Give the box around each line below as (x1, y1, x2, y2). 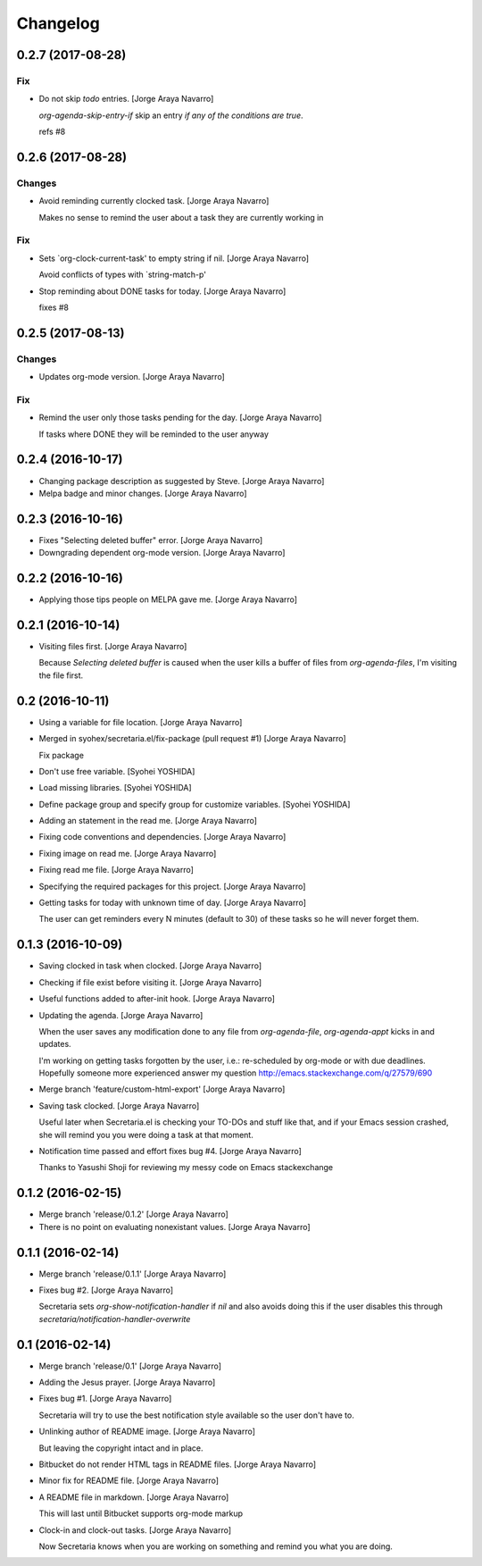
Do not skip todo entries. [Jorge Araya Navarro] (38, 94, 214, 105)
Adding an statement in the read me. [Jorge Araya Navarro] (38, 816, 258, 826)
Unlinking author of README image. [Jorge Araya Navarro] (38, 1426, 256, 1437)
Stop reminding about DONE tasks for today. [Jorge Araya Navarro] (38, 286, 287, 297)
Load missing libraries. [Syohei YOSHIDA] (38, 783, 192, 793)
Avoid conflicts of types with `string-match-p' (38, 269, 207, 281)
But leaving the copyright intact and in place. (38, 1443, 204, 1453)
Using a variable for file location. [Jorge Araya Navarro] (38, 716, 243, 727)
